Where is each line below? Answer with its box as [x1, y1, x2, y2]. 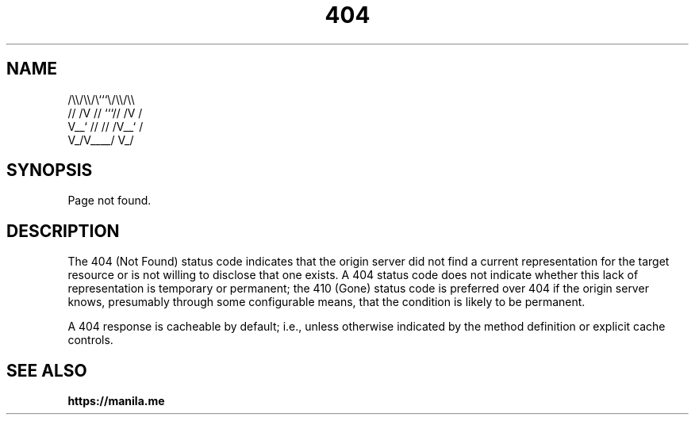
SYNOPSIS [6, 160, 93, 181]
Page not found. [67, 193, 152, 208]
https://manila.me [67, 394, 165, 408]
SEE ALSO [6, 360, 87, 381]
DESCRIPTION [6, 220, 120, 241]
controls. [67, 333, 113, 347]
